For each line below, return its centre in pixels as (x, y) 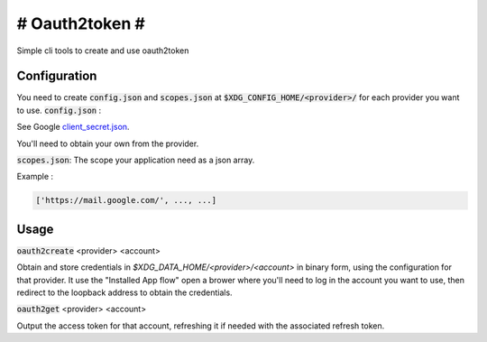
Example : (35, 177)
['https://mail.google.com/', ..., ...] (126, 200)
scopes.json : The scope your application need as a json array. (136, 160)
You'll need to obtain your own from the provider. (108, 143)
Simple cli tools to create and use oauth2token (103, 51)
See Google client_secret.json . (73, 127)
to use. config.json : (59, 110)
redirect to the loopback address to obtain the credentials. (125, 292)
